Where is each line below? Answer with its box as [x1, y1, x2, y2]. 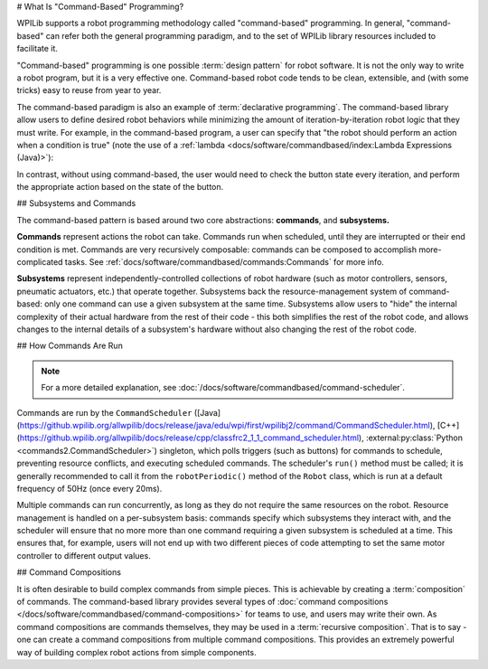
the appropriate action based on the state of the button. [16, 182, 224, 193]
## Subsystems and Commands [16, 198, 136, 209]
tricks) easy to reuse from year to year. [16, 85, 162, 96]
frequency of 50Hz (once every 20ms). [16, 483, 163, 494]
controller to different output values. [16, 550, 151, 561]
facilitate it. [16, 43, 59, 54]
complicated [16, 257, 63, 268]
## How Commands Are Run [16, 340, 124, 352]
